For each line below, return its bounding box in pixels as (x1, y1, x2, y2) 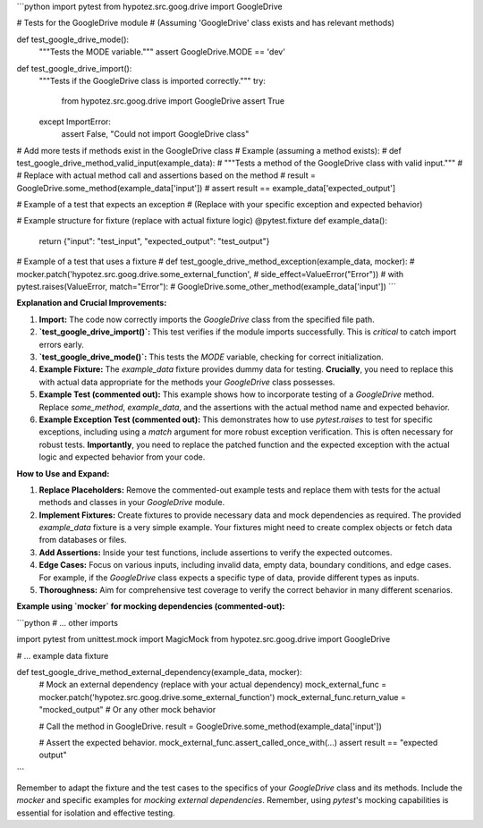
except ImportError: (38, 116, 112, 127)
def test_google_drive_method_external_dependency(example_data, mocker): (16, 666, 303, 677)
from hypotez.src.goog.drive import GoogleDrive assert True (61, 96, 285, 106)
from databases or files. (38, 535, 127, 545)
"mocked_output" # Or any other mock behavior (38, 705, 216, 715)
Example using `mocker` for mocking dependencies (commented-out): (16, 601, 285, 612)
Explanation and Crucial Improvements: (16, 298, 167, 308)
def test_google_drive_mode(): (16, 34, 130, 45)
